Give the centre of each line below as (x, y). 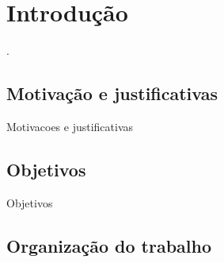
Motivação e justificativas (112, 93)
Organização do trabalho (109, 245)
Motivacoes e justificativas (70, 126)
